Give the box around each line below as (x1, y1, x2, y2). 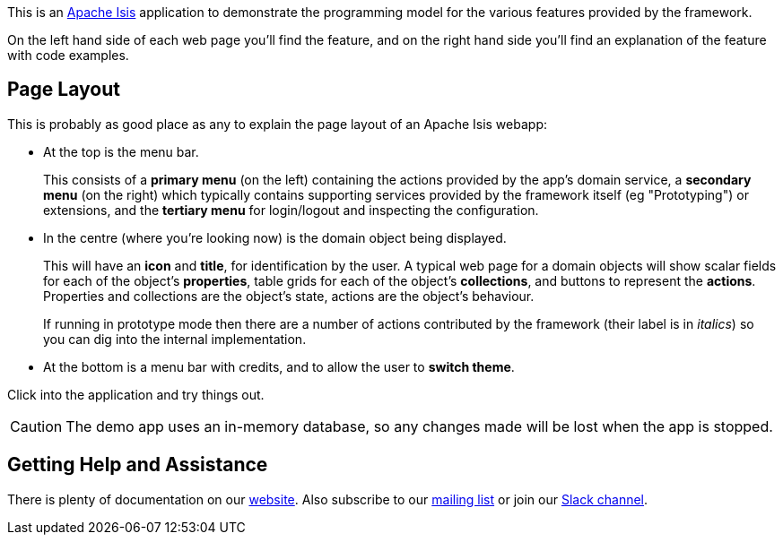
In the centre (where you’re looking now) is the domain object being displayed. (43, 229, 507, 245)
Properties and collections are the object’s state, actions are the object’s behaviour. (43, 288, 535, 304)
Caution (10, 417, 63, 435)
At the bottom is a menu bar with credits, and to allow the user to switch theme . (43, 358, 515, 374)
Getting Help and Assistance (7, 453, 268, 477)
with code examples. (7, 47, 129, 63)
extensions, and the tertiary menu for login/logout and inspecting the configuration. (43, 202, 539, 218)
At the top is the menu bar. (43, 143, 199, 159)
